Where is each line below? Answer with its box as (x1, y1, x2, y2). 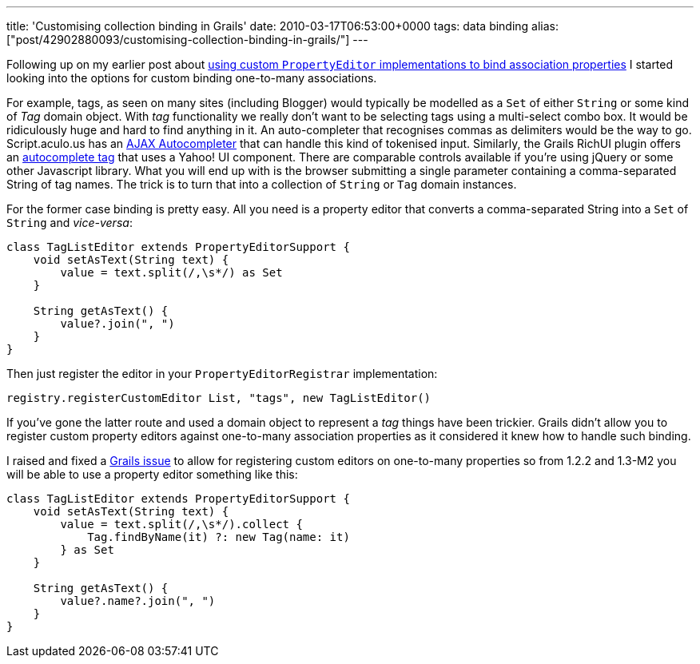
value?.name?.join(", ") (60, 594, 216, 607)
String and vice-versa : (6, 216, 133, 229)
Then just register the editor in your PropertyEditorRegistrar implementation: (6, 367, 438, 380)
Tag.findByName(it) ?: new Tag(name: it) (87, 531, 350, 543)
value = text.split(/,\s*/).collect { (60, 518, 303, 531)
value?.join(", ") (60, 317, 175, 330)
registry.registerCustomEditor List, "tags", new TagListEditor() (6, 392, 432, 404)
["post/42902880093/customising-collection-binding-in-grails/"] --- (6, 33, 368, 46)
